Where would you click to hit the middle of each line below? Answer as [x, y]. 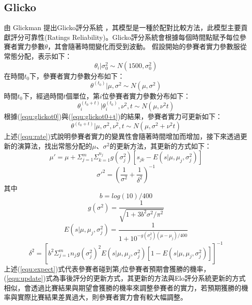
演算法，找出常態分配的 [55, 145]
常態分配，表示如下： [38, 56]
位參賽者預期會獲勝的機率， [166, 268]
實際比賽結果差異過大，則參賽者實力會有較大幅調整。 [102, 297]
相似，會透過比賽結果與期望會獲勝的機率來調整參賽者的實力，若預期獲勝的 [123, 287]
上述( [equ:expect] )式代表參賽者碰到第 [62, 268]
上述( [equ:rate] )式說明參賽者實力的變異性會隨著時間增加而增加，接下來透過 [122, 136]
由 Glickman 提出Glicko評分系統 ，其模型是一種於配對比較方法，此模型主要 [123, 27]
